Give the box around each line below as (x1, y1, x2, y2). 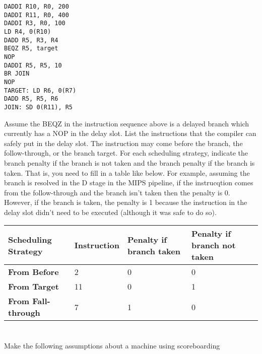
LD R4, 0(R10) (4, 28, 51, 35)
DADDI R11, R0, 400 (4, 11, 69, 19)
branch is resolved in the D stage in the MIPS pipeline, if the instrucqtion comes (4, 177, 253, 188)
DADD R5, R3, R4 (4, 36, 58, 44)
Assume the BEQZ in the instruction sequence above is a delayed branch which (4, 118, 249, 128)
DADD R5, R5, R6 (4, 95, 58, 103)
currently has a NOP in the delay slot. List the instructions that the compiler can (4, 128, 256, 138)
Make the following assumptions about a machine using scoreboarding (4, 340, 220, 350)
